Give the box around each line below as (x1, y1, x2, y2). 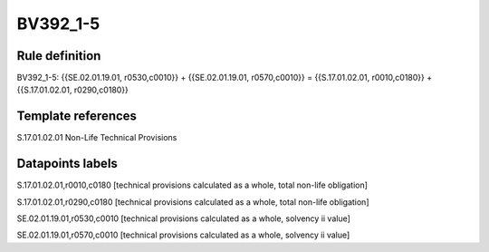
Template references (16, 109, 138, 124)
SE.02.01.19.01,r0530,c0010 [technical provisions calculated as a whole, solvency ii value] (16, 213, 350, 224)
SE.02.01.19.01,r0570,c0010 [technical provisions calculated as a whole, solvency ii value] (16, 229, 350, 240)
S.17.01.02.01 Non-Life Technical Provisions (16, 132, 177, 143)
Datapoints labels (16, 156, 118, 171)
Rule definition (16, 48, 101, 63)
